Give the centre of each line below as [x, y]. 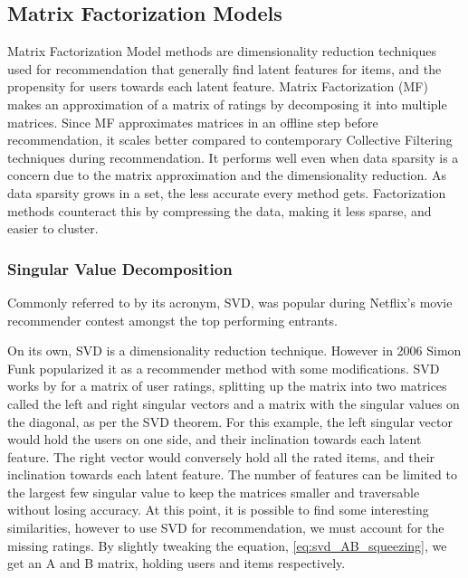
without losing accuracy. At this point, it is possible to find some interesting [218, 510]
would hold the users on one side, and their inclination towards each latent [215, 439]
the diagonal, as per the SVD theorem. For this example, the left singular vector [230, 421]
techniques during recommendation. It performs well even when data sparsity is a [233, 157]
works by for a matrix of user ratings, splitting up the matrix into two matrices [227, 386]
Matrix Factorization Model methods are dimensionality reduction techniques [222, 51]
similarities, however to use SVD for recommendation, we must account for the [226, 528]
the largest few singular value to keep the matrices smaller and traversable [214, 492]
